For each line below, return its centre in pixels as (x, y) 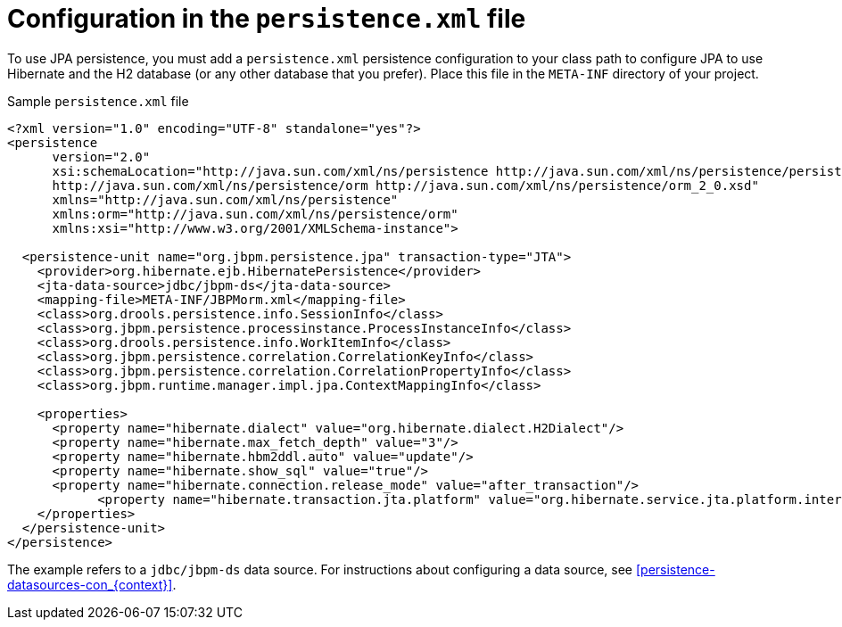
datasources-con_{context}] (90, 584)
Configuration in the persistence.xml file (267, 19)
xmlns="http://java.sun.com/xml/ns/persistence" (225, 199)
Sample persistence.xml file (98, 101)
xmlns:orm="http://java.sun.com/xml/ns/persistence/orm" (255, 214)
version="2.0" (101, 157)
